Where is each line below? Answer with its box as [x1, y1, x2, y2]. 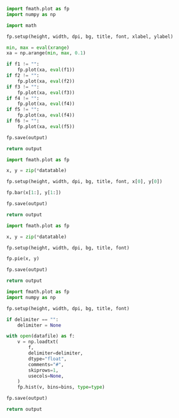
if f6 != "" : [6, 118, 40, 124]
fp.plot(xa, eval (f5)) [17, 123, 75, 129]
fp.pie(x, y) [6, 256, 40, 262]
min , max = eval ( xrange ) [6, 45, 70, 51]
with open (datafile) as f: [6, 333, 75, 339]
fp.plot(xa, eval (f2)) [17, 78, 75, 84]
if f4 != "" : [6, 95, 40, 101]
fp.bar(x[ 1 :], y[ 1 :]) [6, 190, 62, 196]
